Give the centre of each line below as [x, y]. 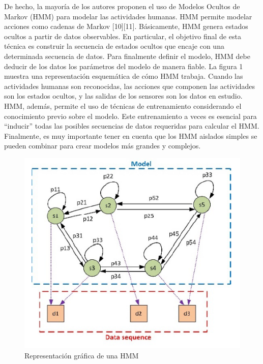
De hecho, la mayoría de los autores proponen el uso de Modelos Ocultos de [122, 6]
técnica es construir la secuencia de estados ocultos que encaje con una [114, 46]
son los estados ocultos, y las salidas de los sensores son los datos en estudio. [123, 96]
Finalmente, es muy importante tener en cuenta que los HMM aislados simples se [131, 135]
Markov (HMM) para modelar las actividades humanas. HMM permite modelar [128, 16]
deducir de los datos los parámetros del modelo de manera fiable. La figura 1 [124, 66]
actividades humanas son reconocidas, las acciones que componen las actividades [129, 86]
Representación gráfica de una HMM [82, 355]
